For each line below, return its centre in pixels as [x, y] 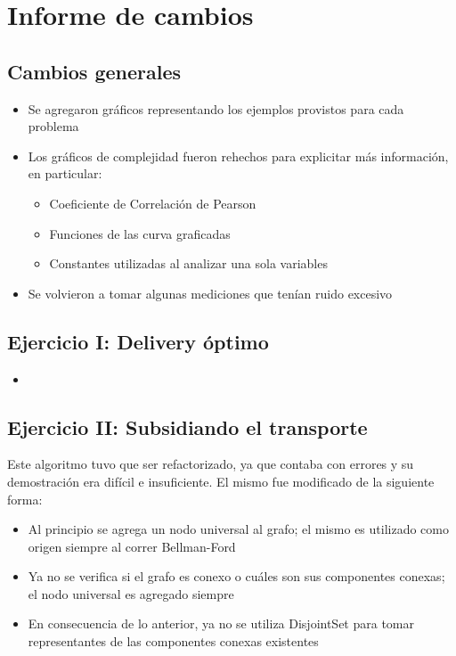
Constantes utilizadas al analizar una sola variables [188, 263]
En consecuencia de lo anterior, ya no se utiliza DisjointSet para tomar [221, 623]
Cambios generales [94, 71]
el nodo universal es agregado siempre [131, 593]
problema [53, 126]
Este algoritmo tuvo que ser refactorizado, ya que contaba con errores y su [211, 464]
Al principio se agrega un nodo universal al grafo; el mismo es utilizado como [238, 529]
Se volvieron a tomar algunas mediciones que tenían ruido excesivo [210, 293]
